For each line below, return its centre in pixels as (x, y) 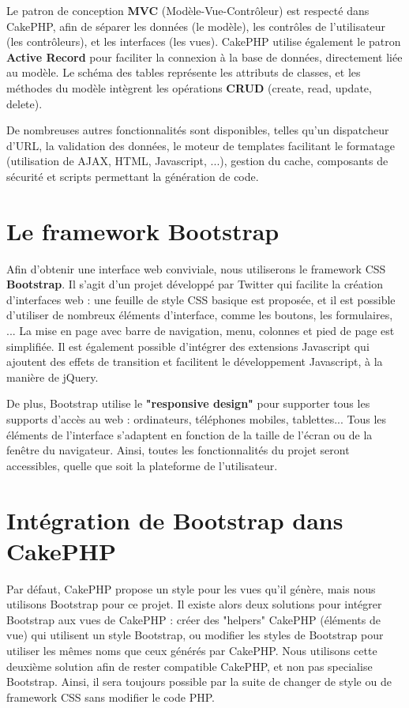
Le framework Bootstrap (143, 230)
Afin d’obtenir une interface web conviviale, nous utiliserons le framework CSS (196, 268)
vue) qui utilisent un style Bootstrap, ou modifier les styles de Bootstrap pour (195, 635)
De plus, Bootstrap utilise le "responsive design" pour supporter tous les (188, 403)
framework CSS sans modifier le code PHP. (111, 697)
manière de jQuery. (53, 377)
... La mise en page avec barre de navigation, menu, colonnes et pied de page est (201, 331)
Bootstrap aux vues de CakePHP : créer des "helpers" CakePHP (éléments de (193, 619)
